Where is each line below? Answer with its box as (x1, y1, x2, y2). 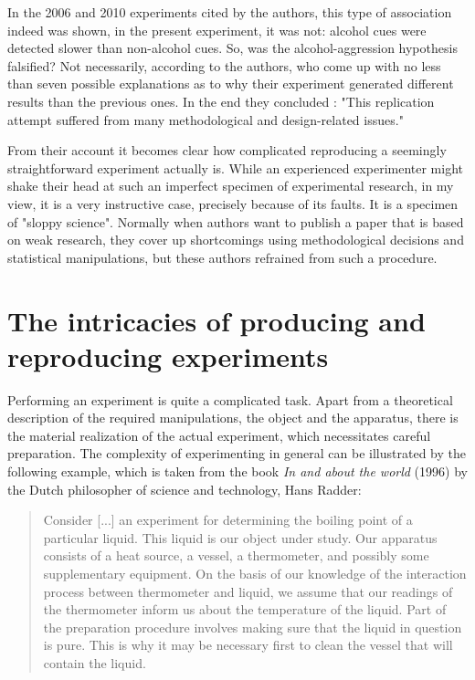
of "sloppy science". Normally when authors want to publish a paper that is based (7, 212, 464, 231)
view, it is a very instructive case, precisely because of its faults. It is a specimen (7, 194, 459, 213)
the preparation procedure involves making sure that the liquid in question (43, 617, 462, 636)
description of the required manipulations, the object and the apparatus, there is (7, 408, 459, 427)
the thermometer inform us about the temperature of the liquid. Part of (43, 600, 447, 619)
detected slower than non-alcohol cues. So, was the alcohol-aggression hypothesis (7, 38, 458, 58)
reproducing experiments (7, 337, 329, 374)
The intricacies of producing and (7, 301, 426, 339)
